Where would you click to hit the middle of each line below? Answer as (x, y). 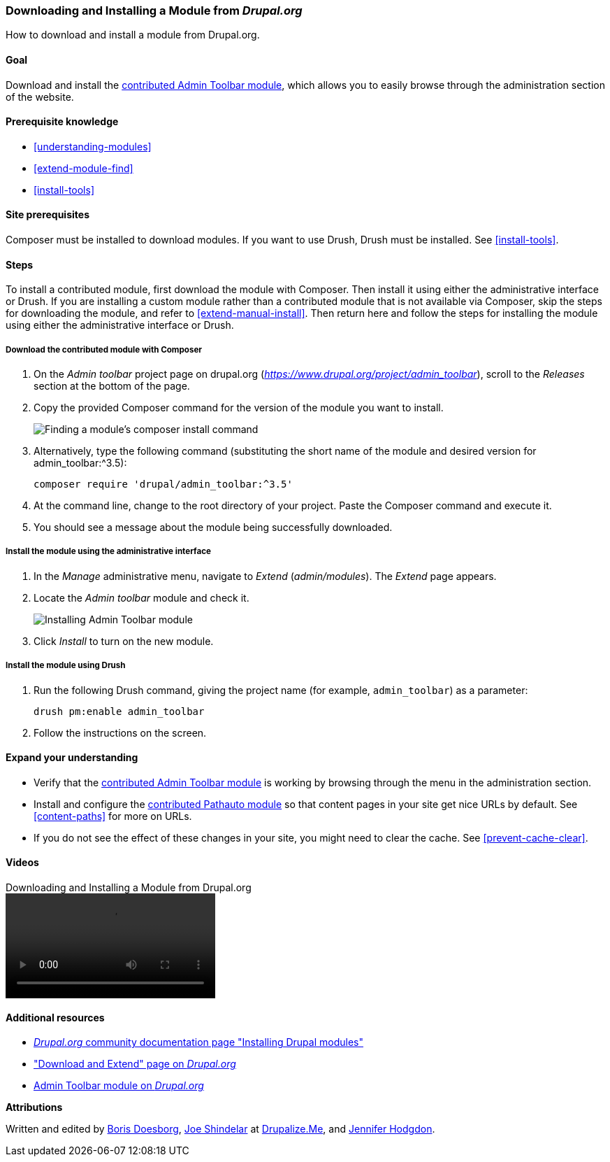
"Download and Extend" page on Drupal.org (135, 1064)
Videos (22, 863)
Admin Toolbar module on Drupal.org (119, 1086)
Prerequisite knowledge (62, 122)
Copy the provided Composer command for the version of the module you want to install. (239, 408)
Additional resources (55, 1017)
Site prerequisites (48, 215)
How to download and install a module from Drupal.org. (133, 35)
